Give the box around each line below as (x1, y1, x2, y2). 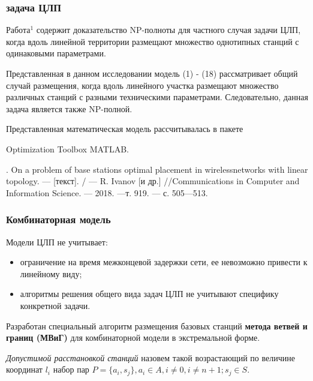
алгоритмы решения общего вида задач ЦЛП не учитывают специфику (20, 287, 279, 300)
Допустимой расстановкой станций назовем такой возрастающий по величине (6, 351, 295, 364)
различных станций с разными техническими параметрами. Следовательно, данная (6, 91, 308, 103)
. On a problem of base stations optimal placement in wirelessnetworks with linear (6, 163, 308, 175)
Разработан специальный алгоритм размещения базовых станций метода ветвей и (6, 319, 308, 332)
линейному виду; (20, 267, 82, 280)
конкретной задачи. (20, 299, 91, 311)
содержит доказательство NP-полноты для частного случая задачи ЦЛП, (36, 23, 301, 36)
